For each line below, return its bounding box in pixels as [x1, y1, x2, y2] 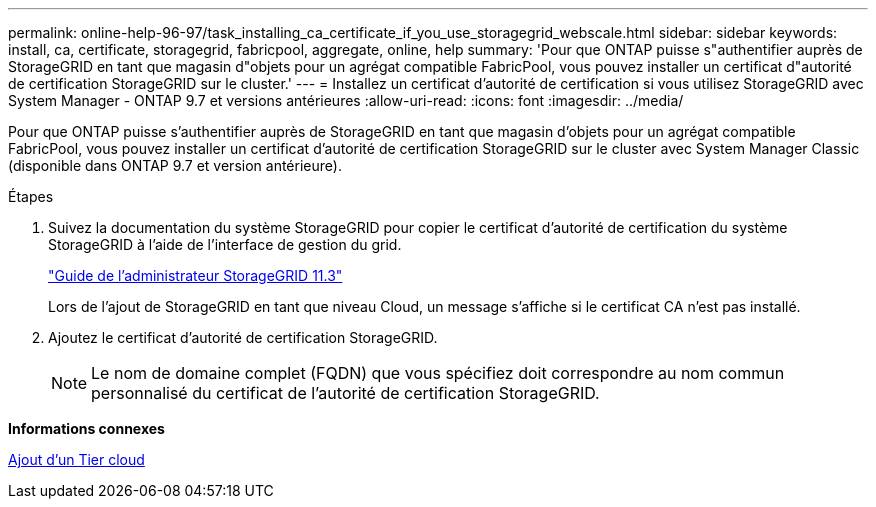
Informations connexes [8, 420, 165, 437]
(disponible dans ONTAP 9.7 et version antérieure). [8, 157, 342, 174]
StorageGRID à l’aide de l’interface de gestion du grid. [48, 236, 402, 253]
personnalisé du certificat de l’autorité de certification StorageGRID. [91, 383, 600, 403]
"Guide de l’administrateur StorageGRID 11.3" [48, 267, 343, 284]
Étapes [8, 188, 54, 205]
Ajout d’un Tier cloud [8, 451, 145, 468]
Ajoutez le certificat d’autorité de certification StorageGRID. [48, 329, 438, 346]
